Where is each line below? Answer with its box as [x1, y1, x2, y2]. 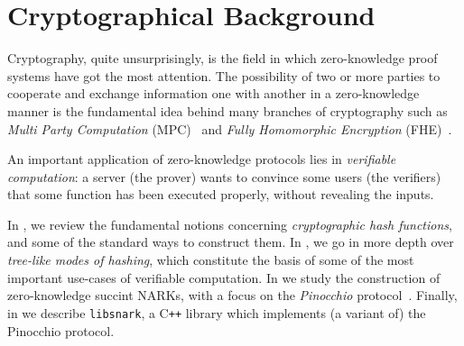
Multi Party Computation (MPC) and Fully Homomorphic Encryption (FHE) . [7, 119, 452, 138]
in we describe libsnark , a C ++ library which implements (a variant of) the [7, 303, 426, 322]
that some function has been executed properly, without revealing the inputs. [7, 185, 434, 204]
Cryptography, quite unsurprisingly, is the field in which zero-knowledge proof [7, 49, 438, 68]
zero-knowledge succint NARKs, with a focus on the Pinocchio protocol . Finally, [7, 286, 458, 305]
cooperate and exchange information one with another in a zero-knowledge [7, 84, 420, 103]
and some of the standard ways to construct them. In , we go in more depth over [7, 232, 454, 251]
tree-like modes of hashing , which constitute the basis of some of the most [7, 250, 414, 269]
